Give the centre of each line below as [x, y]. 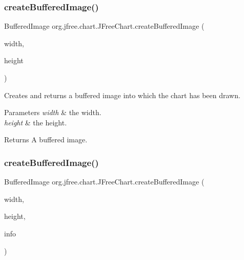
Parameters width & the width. [53, 112]
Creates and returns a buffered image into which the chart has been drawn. [122, 95]
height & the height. [36, 122]
